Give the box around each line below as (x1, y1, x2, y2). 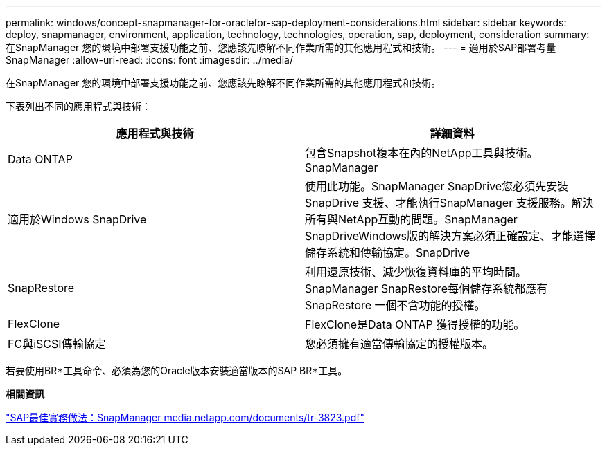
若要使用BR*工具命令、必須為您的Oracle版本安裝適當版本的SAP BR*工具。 (6, 365, 348, 376)
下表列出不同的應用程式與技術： (6, 100, 151, 112)
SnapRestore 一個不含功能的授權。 (305, 298, 486, 312)
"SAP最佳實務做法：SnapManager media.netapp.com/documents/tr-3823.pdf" (6, 412, 364, 423)
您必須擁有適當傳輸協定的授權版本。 (305, 337, 494, 351)
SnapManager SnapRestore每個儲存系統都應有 (305, 282, 548, 295)
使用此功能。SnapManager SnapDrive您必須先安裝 (305, 179, 569, 193)
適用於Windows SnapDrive (8, 212, 147, 226)
